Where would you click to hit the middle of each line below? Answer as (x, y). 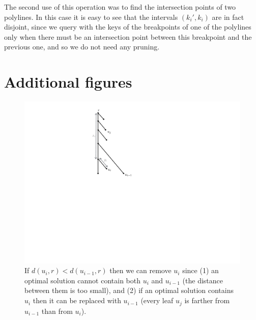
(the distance (203, 280)
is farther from (207, 300)
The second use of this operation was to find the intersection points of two (120, 7)
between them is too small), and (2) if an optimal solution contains (129, 290)
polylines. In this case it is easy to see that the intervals (91, 17)
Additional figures (68, 82)
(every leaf (157, 300)
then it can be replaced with (77, 300)
